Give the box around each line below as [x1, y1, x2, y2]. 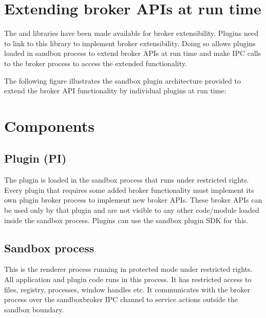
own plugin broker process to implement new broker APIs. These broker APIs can [4, 194, 262, 205]
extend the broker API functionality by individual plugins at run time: [4, 85, 226, 96]
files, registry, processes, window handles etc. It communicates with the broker [4, 284, 251, 294]
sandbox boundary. [4, 304, 64, 314]
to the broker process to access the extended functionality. [4, 57, 187, 68]
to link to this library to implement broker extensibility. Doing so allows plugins [4, 37, 256, 48]
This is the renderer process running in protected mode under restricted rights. [4, 264, 253, 274]
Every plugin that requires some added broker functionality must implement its [4, 184, 254, 195]
